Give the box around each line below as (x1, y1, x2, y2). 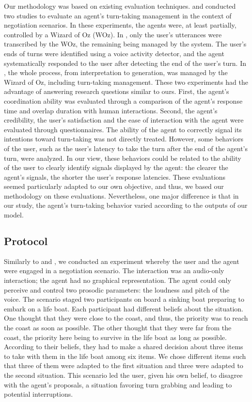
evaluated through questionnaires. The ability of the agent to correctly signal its (4, 124, 242, 134)
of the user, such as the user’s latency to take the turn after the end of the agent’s (4, 143, 248, 153)
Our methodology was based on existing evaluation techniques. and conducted (4, 1, 236, 11)
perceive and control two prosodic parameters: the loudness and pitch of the (4, 284, 230, 294)
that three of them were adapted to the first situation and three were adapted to (4, 360, 243, 371)
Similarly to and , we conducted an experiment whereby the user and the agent (4, 256, 239, 266)
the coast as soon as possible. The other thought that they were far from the (4, 323, 232, 333)
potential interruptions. (4, 389, 73, 399)
